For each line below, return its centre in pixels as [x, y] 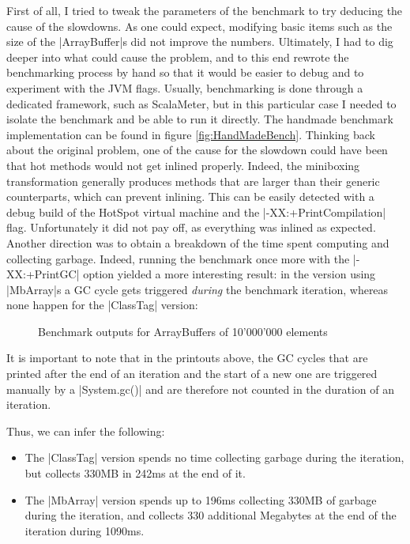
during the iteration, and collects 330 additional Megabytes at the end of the [211, 515]
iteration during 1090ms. [85, 530]
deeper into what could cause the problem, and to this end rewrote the [178, 57]
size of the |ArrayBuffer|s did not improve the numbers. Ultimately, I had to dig [200, 42]
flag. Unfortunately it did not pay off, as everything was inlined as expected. [191, 227]
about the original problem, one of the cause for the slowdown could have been [197, 150]
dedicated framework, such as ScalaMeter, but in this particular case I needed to [201, 103]
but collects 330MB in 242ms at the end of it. [135, 473]
